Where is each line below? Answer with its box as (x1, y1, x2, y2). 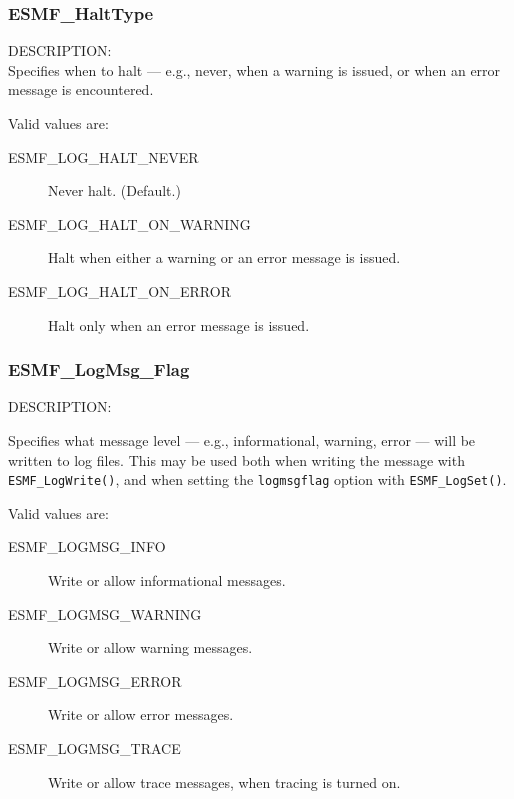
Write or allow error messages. (48, 704, 234, 725)
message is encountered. (8, 79, 154, 100)
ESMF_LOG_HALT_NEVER (8, 146, 199, 167)
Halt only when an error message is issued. (48, 314, 310, 335)
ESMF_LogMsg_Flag (8, 357, 190, 382)
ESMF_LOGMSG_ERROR (8, 670, 182, 691)
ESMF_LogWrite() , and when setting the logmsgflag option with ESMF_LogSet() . (8, 469, 507, 490)
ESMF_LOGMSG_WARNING (8, 603, 202, 624)
